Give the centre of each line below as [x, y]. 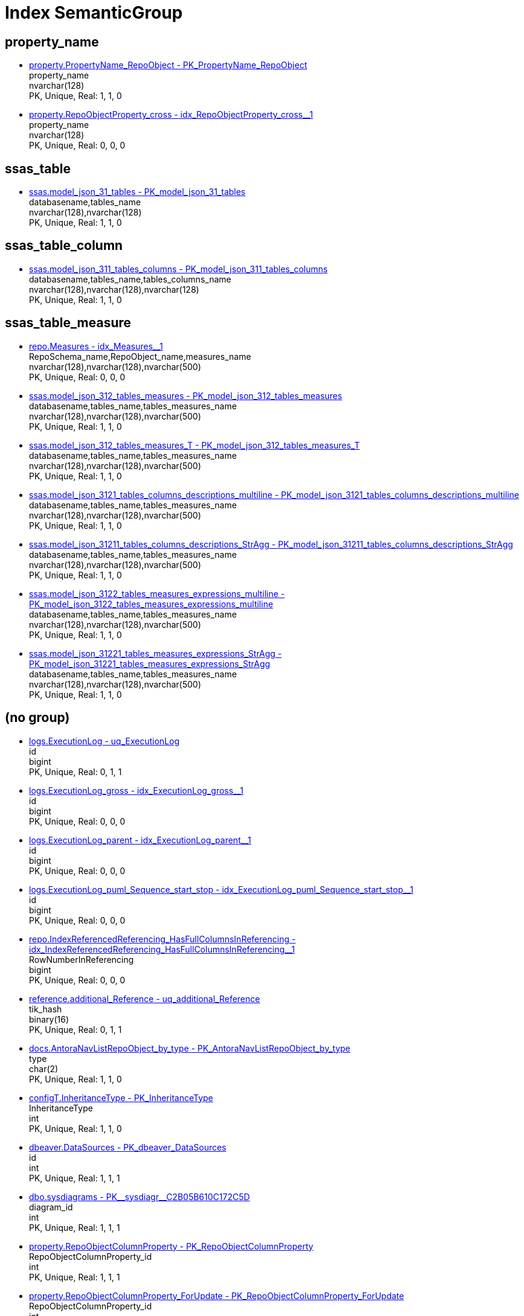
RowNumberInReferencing [81, 959]
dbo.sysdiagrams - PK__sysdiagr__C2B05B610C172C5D [139, 1196]
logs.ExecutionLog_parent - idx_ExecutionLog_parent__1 [140, 840]
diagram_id [51, 1207]
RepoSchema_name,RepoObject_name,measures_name [140, 356]
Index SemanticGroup [94, 13]
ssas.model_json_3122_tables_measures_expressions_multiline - [157, 593]
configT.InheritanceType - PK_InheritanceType [121, 1097]
